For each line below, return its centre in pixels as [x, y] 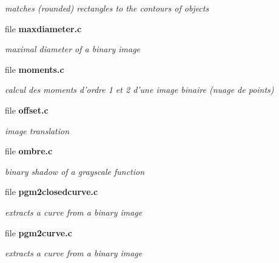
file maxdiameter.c [43, 28]
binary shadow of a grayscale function [75, 171]
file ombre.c [29, 151]
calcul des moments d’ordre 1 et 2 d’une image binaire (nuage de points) [139, 90]
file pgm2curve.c [39, 232]
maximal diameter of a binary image [73, 49]
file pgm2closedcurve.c [52, 192]
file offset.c [27, 110]
